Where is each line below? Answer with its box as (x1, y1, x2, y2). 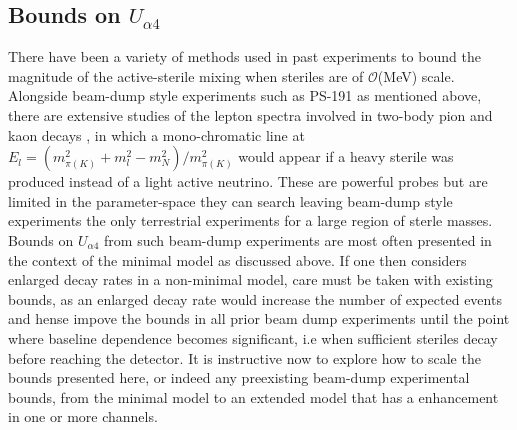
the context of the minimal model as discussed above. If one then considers (8, 249, 467, 270)
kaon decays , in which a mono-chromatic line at (8, 124, 305, 145)
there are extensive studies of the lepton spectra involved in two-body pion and (8, 104, 493, 125)
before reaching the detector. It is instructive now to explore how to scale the (8, 347, 481, 368)
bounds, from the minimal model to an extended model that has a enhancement (8, 386, 499, 407)
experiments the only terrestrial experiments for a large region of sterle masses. (8, 210, 493, 231)
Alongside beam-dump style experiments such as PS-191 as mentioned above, (8, 85, 482, 106)
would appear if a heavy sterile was (238, 146, 454, 167)
